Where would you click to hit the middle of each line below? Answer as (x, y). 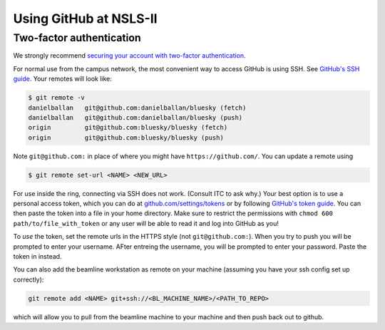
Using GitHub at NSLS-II (85, 19)
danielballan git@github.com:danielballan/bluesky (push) (135, 117)
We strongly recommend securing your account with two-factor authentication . (129, 56)
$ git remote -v (57, 98)
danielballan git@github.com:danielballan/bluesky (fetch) (137, 108)
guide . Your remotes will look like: (62, 79)
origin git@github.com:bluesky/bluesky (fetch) (128, 128)
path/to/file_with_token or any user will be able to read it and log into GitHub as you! (146, 223)
